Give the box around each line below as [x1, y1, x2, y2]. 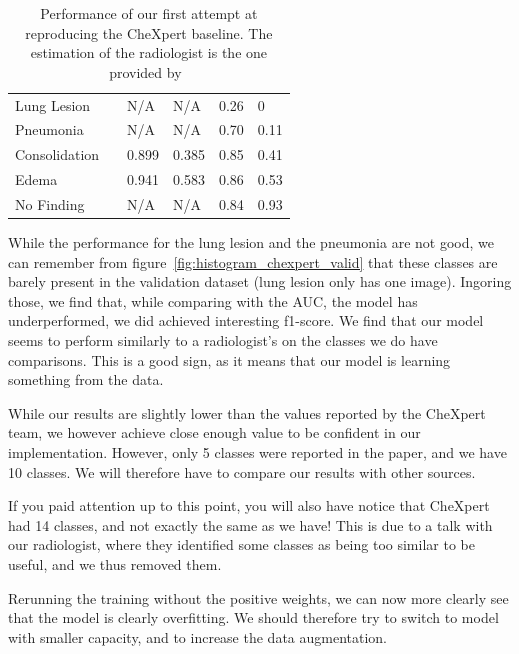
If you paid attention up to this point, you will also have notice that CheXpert [8, 495, 490, 516]
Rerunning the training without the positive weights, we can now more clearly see [8, 587, 509, 608]
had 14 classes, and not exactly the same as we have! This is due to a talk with [8, 514, 493, 535]
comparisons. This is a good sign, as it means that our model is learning [8, 349, 451, 370]
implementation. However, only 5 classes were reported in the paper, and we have [8, 442, 507, 463]
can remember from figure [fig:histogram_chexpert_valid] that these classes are [8, 251, 498, 272]
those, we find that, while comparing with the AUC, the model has [8, 290, 418, 311]
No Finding [15, 194, 85, 214]
